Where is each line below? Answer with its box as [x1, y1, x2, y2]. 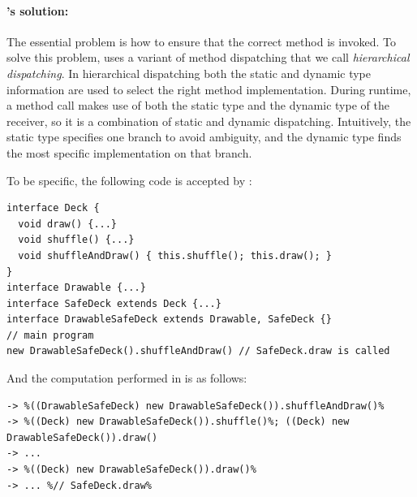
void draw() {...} [18, 218, 118, 230]
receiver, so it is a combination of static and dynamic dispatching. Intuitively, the [6, 112, 411, 129]
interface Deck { [6, 202, 100, 214]
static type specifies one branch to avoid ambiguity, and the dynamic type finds [6, 128, 402, 145]
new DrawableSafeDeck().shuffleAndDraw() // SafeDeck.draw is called [6, 345, 390, 357]
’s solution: [6, 2, 69, 19]
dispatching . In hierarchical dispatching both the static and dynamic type [6, 64, 371, 81]
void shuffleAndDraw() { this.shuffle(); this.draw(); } [18, 249, 332, 261]
